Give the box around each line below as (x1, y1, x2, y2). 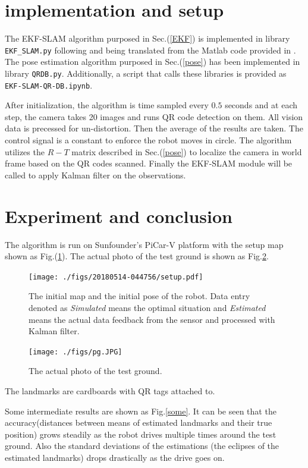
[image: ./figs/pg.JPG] (29, 347, 122, 356)
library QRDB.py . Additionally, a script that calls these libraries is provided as (5, 67, 287, 79)
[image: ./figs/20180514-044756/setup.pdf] (29, 272, 203, 281)
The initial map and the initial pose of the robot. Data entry (29, 290, 250, 302)
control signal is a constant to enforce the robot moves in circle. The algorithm (5, 134, 292, 146)
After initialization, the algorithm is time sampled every (5, 99, 209, 111)
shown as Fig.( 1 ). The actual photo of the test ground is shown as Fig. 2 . (5, 250, 269, 262)
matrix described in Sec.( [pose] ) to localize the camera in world (71, 145, 302, 158)
